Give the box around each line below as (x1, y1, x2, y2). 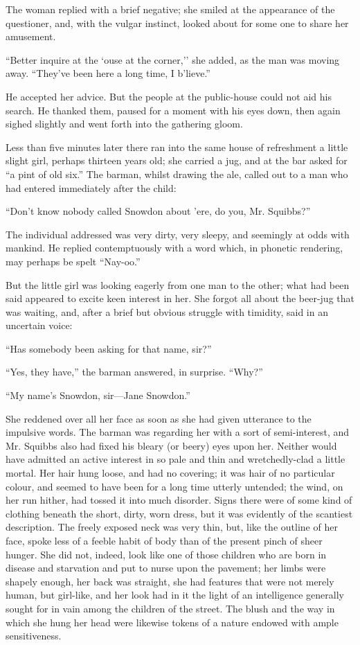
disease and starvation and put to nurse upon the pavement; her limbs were (6, 560, 326, 575)
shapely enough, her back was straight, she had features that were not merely (6, 574, 334, 588)
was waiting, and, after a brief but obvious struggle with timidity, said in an (6, 304, 328, 319)
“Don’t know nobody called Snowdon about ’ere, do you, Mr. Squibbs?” (6, 204, 311, 218)
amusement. (6, 29, 56, 44)
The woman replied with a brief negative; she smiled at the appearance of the (6, 2, 335, 16)
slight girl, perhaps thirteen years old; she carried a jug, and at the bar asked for (6, 153, 348, 168)
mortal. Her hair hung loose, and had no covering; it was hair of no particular (6, 466, 335, 480)
